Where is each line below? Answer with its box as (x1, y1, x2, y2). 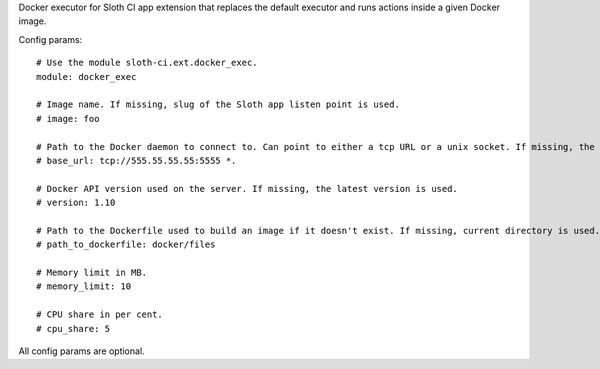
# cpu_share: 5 (36, 323, 111, 334)
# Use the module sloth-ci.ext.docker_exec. (36, 57, 259, 69)
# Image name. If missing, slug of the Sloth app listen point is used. (36, 99, 400, 110)
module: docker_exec (36, 71, 137, 82)
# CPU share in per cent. (36, 309, 164, 320)
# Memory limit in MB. (36, 267, 148, 279)
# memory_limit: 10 (36, 281, 132, 292)
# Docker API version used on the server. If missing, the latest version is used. (36, 183, 459, 194)
